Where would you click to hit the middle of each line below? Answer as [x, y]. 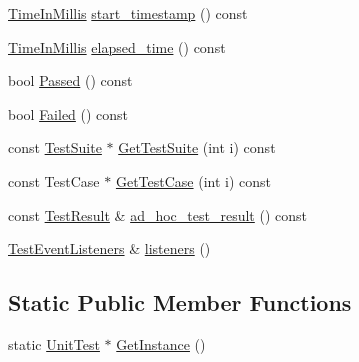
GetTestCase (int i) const [193, 180]
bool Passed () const [70, 80]
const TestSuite [55, 147]
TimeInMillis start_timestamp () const [128, 13]
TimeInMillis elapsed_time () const [117, 46]
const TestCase [54, 180]
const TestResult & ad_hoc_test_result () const [157, 214]
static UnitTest [54, 343]
